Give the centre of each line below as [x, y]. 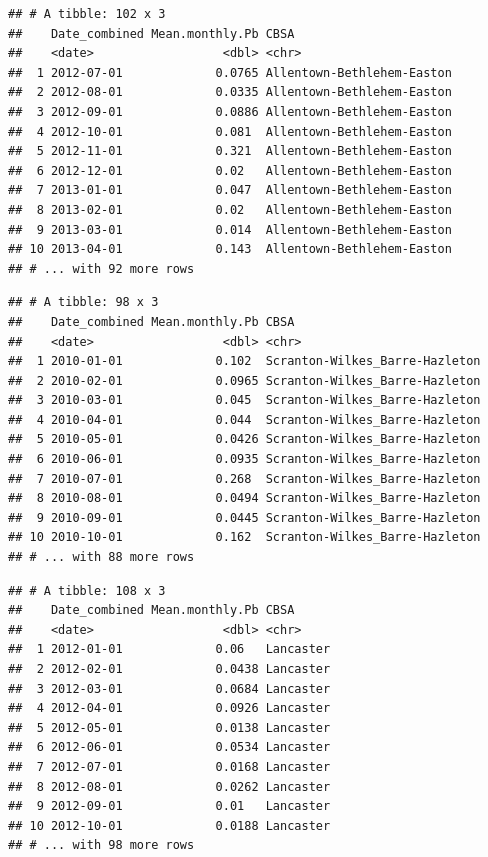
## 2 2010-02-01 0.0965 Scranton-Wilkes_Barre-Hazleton [244, 380]
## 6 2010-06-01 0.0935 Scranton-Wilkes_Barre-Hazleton [244, 459]
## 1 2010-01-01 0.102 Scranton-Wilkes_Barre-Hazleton [244, 361]
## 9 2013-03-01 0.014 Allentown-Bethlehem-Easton [230, 229]
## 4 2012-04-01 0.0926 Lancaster [169, 708]
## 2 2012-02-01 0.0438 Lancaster [169, 669]
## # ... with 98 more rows [101, 845]
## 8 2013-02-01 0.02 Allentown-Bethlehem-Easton [230, 209]
